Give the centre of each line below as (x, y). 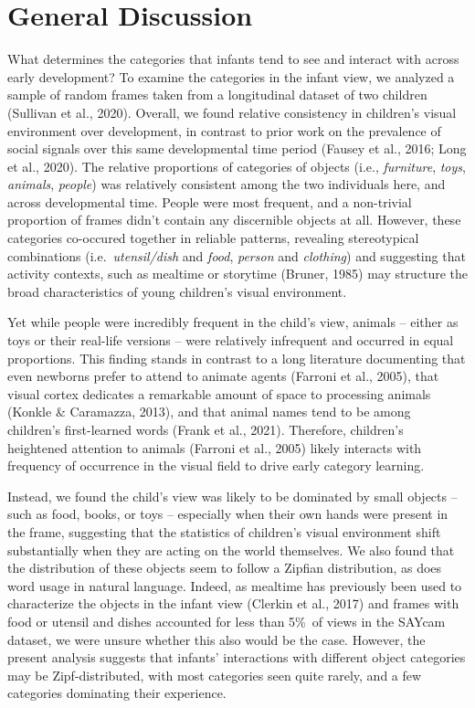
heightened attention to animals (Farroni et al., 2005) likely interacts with (215, 447)
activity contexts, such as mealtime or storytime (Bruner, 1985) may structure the (237, 274)
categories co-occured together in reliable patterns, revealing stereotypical (213, 238)
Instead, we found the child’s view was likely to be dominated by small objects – (232, 496)
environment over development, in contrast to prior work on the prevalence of (224, 130)
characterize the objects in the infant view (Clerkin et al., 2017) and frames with (233, 603)
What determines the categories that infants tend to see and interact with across (233, 59)
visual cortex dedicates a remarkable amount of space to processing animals (219, 393)
